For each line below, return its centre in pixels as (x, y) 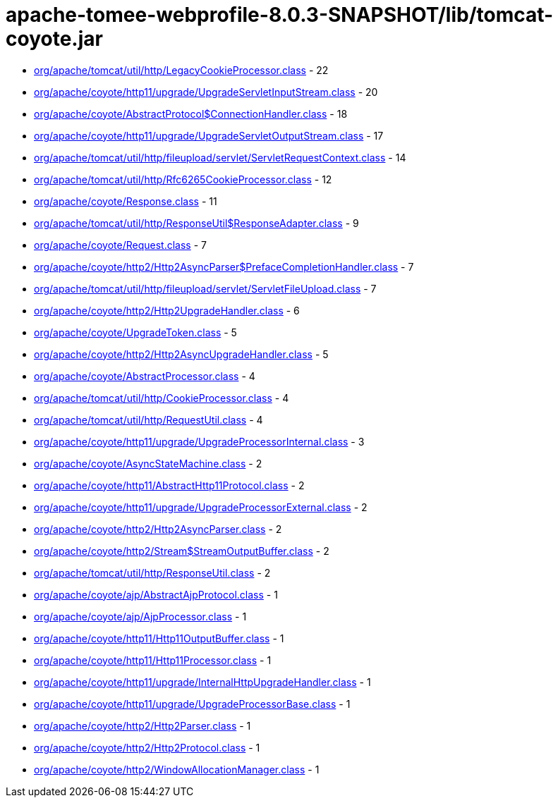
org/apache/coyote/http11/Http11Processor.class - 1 (153, 660)
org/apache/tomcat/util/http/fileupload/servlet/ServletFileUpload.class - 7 (205, 288)
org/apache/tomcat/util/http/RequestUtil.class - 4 (148, 419)
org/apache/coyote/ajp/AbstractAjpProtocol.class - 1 (156, 594)
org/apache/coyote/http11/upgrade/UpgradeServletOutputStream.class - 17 (209, 135)
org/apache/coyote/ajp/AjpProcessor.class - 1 (140, 616)
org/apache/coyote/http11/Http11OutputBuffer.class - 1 (159, 638)
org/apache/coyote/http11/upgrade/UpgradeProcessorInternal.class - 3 (199, 441)
